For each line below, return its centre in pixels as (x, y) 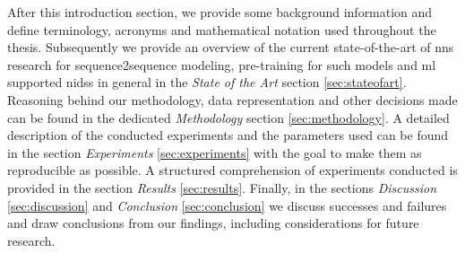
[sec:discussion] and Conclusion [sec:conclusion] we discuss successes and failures (227, 205)
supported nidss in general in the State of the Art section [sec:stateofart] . (207, 82)
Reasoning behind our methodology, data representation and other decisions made (232, 99)
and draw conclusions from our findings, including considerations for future (213, 223)
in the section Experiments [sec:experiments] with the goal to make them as (215, 152)
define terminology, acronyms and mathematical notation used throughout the (222, 29)
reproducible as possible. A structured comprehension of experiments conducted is (232, 170)
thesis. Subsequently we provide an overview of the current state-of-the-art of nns (231, 47)
